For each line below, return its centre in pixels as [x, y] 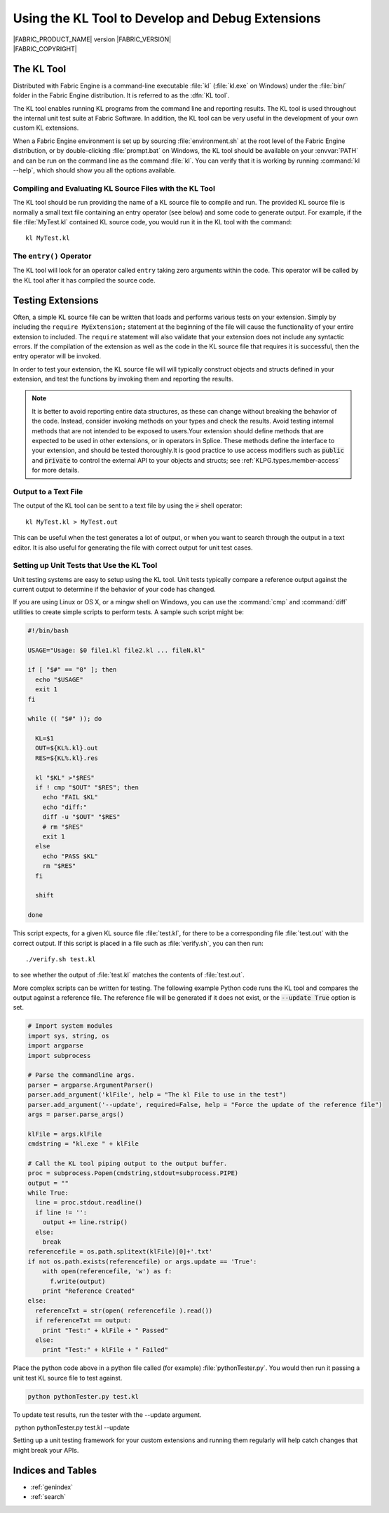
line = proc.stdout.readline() [89, 1203]
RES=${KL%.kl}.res [67, 758]
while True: [48, 1193]
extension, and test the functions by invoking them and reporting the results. [123, 379]
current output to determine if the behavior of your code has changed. [115, 590]
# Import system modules [70, 1026]
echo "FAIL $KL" [70, 797]
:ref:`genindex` [52, 1487]
